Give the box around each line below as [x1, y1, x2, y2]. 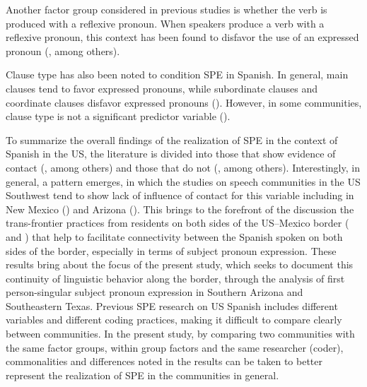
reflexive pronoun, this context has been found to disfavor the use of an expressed [6, 30, 359, 44]
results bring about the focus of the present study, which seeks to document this [6, 257, 354, 272]
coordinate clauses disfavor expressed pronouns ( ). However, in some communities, [6, 95, 362, 109]
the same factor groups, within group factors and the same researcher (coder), [6, 340, 344, 355]
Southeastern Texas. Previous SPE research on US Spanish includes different [6, 298, 338, 313]
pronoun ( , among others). [6, 43, 120, 58]
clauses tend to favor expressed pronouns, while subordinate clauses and [6, 81, 318, 95]
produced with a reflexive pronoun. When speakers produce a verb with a [6, 16, 325, 30]
